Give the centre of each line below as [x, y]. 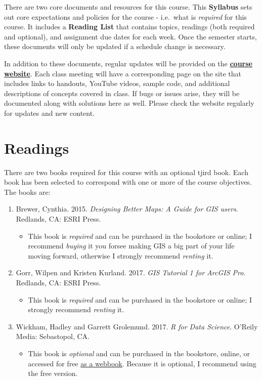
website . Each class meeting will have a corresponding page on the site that [123, 73]
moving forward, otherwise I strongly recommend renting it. [121, 255]
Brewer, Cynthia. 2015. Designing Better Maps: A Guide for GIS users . [127, 209]
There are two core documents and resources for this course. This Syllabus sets [128, 7]
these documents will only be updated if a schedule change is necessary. [115, 46]
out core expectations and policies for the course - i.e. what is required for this [125, 16]
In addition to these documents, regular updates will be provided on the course [128, 63]
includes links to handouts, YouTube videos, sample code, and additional [117, 83]
